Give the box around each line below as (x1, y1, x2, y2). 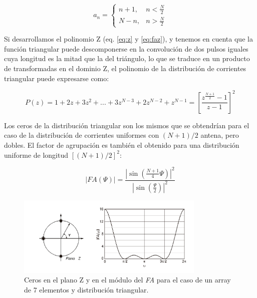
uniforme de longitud (4, 149, 69, 160)
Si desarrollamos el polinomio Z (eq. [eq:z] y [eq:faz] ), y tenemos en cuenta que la (4, 34, 253, 44)
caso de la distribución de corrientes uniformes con (4, 130, 159, 140)
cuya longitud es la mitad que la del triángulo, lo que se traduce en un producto (4, 53, 250, 64)
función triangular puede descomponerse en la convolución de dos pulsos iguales (4, 43, 248, 54)
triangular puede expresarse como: (4, 73, 109, 83)
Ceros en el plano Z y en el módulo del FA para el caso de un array (24, 274, 231, 285)
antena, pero (200, 130, 239, 140)
